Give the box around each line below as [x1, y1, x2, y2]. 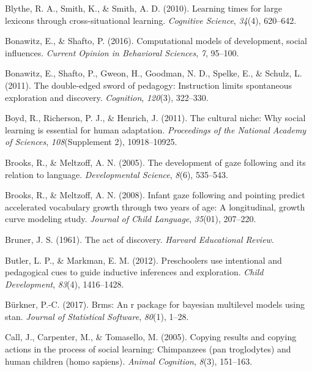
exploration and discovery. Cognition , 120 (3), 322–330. [5, 91, 209, 103]
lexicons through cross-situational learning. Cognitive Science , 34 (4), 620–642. [5, 13, 297, 26]
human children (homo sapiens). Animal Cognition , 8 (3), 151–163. [5, 354, 253, 367]
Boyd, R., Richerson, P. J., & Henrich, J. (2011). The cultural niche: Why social [5, 111, 306, 124]
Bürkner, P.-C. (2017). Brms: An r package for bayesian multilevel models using [5, 298, 305, 311]
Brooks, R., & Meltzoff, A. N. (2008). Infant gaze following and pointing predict [5, 188, 305, 201]
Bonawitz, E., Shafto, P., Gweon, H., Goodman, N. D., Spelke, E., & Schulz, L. [5, 67, 302, 80]
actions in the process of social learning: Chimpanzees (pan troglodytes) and [5, 343, 291, 355]
